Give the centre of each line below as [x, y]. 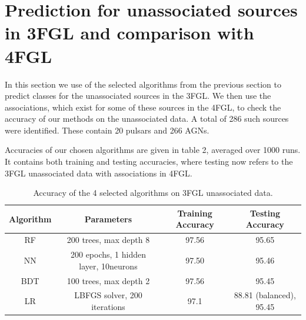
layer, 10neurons [108, 266]
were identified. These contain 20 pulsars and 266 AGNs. [107, 130]
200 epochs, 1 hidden [108, 254]
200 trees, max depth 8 [108, 240]
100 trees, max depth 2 [108, 280]
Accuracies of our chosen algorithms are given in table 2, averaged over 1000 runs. [153, 150]
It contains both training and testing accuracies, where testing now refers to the [149, 161]
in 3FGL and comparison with [129, 33]
